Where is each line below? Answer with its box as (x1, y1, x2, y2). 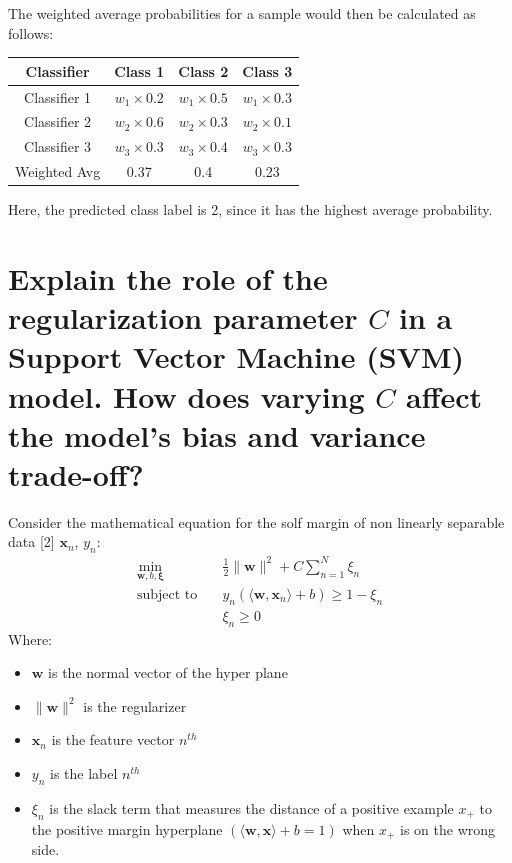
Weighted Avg (15, 161, 101, 182)
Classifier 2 (24, 111, 92, 132)
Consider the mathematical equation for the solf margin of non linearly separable (8, 511, 505, 532)
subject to (136, 587, 198, 602)
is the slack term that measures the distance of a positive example (49, 797, 454, 818)
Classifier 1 (24, 86, 92, 107)
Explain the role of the (8, 257, 328, 298)
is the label (50, 762, 118, 783)
